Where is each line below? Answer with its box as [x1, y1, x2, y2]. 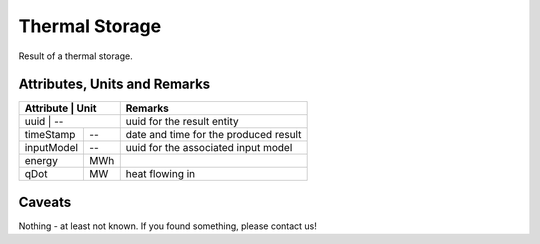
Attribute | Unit [24, 101, 97, 115]
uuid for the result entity [125, 115, 239, 129]
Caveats [18, 193, 72, 210]
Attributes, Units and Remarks [18, 76, 211, 93]
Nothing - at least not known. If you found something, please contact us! [18, 220, 317, 232]
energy [24, 154, 59, 168]
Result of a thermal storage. [18, 50, 134, 62]
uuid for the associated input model [125, 141, 293, 155]
